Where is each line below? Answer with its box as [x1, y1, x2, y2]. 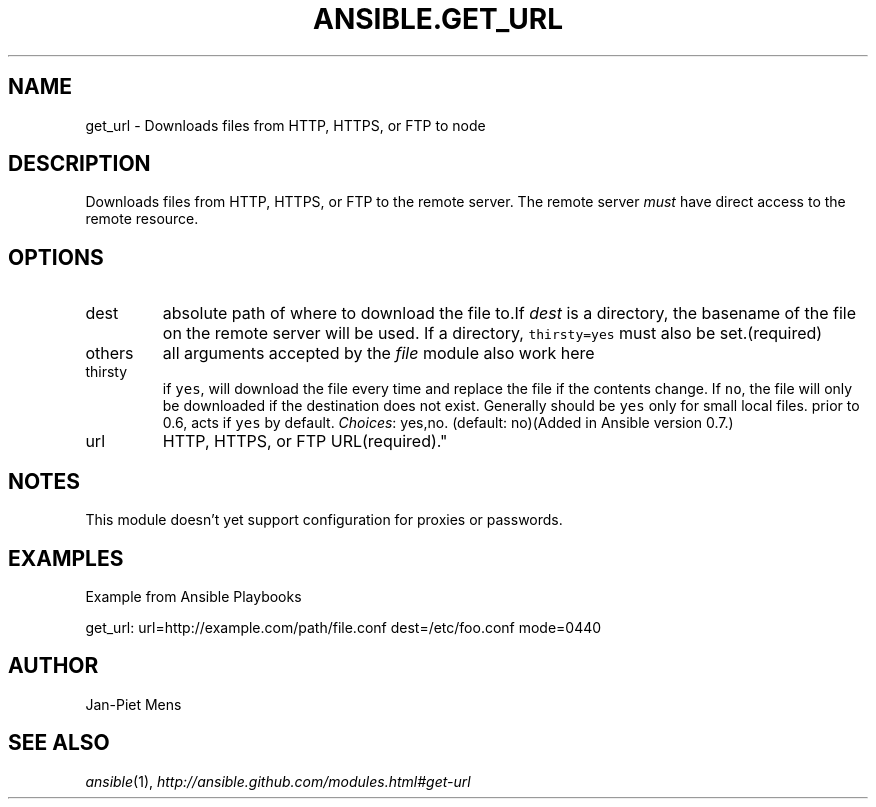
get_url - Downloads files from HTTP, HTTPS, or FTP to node [85, 116, 486, 134]
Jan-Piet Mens [85, 695, 182, 713]
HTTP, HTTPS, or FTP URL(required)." [162, 431, 448, 452]
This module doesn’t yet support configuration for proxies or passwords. [85, 511, 563, 529]
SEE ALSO [8, 730, 110, 756]
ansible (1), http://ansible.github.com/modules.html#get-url [85, 772, 471, 790]
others [85, 343, 134, 364]
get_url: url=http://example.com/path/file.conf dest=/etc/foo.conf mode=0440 [85, 618, 602, 636]
